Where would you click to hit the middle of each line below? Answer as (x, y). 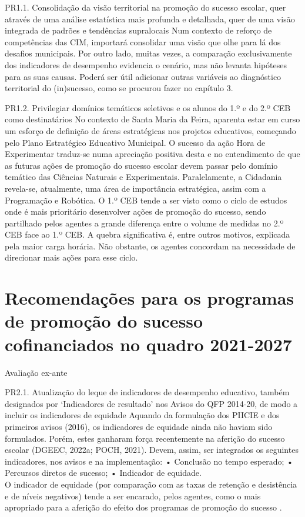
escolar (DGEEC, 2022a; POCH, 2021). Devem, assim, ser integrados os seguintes (152, 450)
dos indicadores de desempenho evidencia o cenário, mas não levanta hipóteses (146, 64)
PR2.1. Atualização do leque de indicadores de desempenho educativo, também (147, 392)
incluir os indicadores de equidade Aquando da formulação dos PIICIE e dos (142, 415)
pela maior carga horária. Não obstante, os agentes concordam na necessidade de (150, 246)
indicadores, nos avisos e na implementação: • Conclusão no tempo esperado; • (149, 461)
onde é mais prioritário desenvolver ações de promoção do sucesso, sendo (135, 211)
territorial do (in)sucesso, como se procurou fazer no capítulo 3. (119, 88)
